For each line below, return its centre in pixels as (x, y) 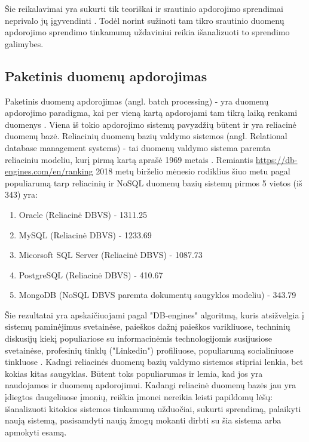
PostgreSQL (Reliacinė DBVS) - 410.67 (91, 274)
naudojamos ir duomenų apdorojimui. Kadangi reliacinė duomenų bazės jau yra (151, 385)
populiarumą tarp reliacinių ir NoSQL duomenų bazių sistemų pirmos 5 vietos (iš (154, 182)
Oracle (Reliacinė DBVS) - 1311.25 (83, 214)
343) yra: (21, 194)
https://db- (276, 159)
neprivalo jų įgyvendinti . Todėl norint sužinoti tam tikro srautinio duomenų (145, 20)
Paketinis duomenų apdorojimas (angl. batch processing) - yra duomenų (137, 101)
